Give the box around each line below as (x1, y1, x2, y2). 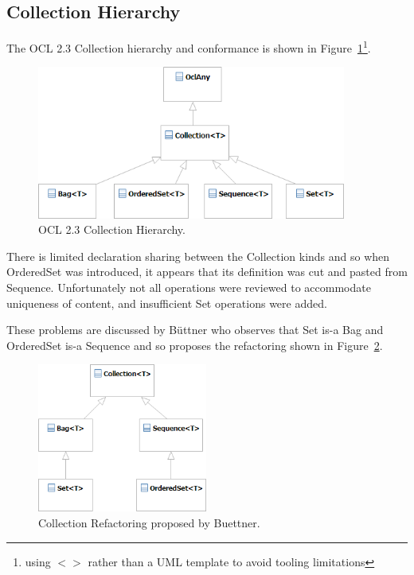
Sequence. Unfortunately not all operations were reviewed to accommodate (6, 278, 371, 295)
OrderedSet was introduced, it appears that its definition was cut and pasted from (6, 263, 408, 280)
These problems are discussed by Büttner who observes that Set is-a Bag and (6, 321, 384, 338)
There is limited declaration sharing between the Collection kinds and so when (6, 247, 390, 264)
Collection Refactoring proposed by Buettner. (38, 515, 260, 531)
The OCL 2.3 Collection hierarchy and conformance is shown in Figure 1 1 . (6, 37, 371, 56)
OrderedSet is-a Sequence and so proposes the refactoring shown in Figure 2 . (6, 336, 383, 353)
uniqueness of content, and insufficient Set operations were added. (6, 294, 327, 311)
